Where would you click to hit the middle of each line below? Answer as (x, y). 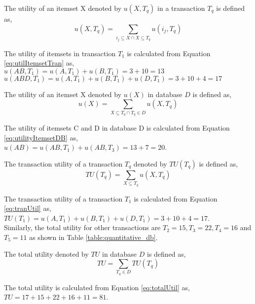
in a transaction (181, 8)
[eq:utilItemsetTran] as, (39, 63)
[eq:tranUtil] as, (28, 208)
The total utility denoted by (46, 253)
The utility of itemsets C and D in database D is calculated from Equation (117, 128)
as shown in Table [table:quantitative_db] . (93, 237)
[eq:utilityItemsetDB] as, (41, 137)
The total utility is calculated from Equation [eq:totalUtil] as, (97, 287)
